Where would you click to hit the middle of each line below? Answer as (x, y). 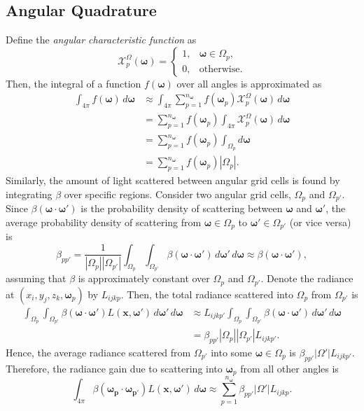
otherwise (219, 69)
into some (231, 352)
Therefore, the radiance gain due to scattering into (114, 368)
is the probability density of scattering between (182, 208)
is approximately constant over (144, 278)
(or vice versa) (320, 222)
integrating (29, 194)
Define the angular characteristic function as (101, 40)
